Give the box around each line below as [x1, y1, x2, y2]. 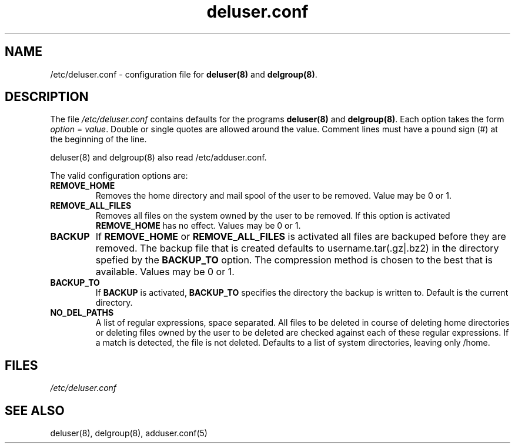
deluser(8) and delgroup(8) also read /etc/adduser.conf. [50, 152, 267, 163]
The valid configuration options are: [50, 170, 188, 181]
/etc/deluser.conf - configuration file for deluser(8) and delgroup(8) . [50, 69, 317, 79]
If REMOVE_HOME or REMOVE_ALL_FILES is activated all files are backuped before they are [95, 230, 506, 243]
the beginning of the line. [50, 134, 147, 145]
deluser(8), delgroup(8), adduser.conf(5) [50, 428, 208, 439]
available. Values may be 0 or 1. [95, 266, 235, 278]
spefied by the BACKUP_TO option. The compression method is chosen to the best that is [95, 254, 493, 266]
